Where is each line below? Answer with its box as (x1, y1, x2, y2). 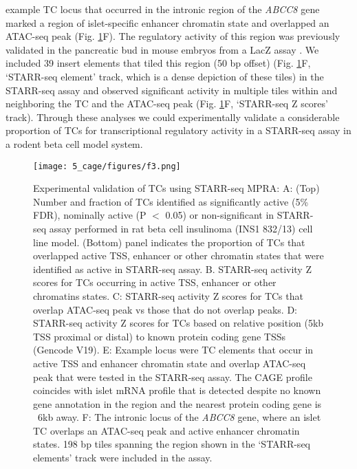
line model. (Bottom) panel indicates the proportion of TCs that (33, 235, 305, 249)
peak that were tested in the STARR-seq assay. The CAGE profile (33, 369, 312, 384)
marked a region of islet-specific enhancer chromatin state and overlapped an (6, 15, 329, 30)
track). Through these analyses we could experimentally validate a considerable (6, 109, 340, 124)
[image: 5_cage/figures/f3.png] (33, 161, 181, 171)
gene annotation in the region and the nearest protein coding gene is (33, 396, 322, 411)
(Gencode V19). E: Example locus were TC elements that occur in (33, 342, 314, 357)
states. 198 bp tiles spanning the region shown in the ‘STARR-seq (33, 437, 310, 451)
